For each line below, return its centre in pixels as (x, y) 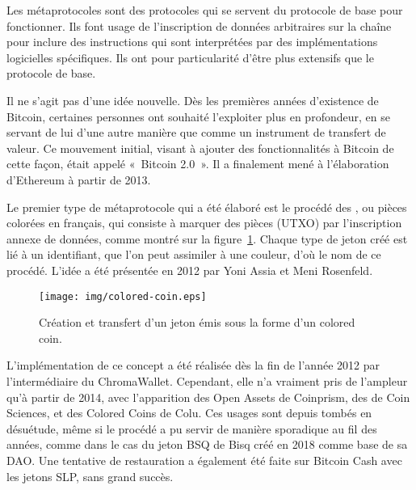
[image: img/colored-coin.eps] (123, 296)
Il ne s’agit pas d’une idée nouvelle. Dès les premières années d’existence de (193, 100)
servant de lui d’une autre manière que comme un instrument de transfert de (196, 132)
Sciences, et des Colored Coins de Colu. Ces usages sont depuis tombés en (189, 413)
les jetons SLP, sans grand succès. (90, 476)
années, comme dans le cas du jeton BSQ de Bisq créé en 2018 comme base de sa (207, 444)
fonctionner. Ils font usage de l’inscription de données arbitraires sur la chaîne (199, 25)
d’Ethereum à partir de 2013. (79, 179)
